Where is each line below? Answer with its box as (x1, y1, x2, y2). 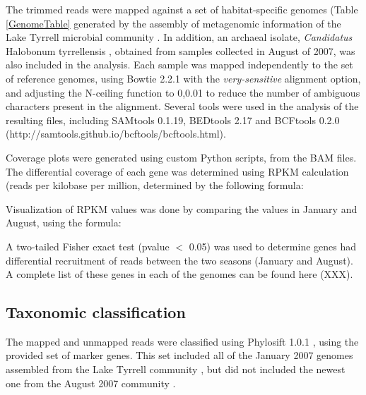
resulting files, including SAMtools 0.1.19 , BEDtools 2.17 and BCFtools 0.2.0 (6, 112, 340, 127)
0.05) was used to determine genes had (189, 238, 357, 253)
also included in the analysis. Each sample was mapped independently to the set (6, 57, 353, 72)
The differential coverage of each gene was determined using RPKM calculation (6, 164, 349, 178)
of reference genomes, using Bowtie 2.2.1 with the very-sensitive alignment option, (6, 71, 361, 85)
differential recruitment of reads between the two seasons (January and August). (6, 253, 353, 267)
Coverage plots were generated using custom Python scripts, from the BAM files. (6, 150, 357, 164)
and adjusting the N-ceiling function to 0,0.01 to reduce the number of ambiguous (6, 85, 360, 99)
